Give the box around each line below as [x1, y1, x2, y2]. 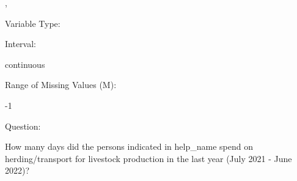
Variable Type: [5, 17, 61, 29]
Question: [5, 119, 41, 132]
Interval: [5, 37, 36, 50]
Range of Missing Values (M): [5, 78, 117, 91]
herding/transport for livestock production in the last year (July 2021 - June [5, 152, 292, 164]
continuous [5, 57, 45, 70]
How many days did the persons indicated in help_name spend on [5, 140, 253, 153]
